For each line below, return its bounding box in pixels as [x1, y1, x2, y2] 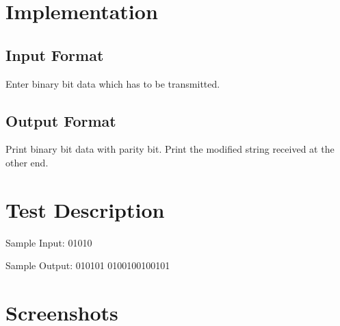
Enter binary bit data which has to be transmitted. [5, 76, 220, 90]
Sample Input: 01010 [5, 235, 92, 249]
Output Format [5, 110, 116, 131]
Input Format [5, 44, 104, 65]
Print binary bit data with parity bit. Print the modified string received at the [5, 142, 335, 156]
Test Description [5, 195, 165, 223]
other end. [5, 155, 49, 169]
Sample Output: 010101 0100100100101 [5, 258, 170, 273]
